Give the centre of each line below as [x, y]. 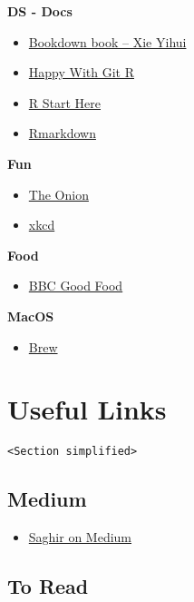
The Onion [58, 194]
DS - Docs [40, 11]
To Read [48, 586]
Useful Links [87, 409]
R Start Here [65, 102]
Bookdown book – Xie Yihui [107, 41]
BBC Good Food [76, 286]
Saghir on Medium [80, 537]
